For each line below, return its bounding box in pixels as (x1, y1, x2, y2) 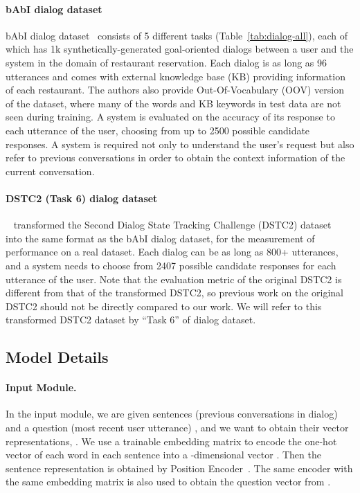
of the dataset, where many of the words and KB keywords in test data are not (6, 96, 341, 110)
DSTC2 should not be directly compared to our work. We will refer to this (6, 298, 322, 313)
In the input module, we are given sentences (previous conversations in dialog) (6, 406, 338, 421)
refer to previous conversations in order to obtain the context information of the (6, 150, 345, 165)
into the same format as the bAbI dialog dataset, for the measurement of (6, 231, 315, 245)
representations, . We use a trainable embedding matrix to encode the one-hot (6, 433, 337, 448)
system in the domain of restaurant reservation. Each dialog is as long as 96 (6, 55, 327, 69)
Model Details (6, 346, 109, 368)
